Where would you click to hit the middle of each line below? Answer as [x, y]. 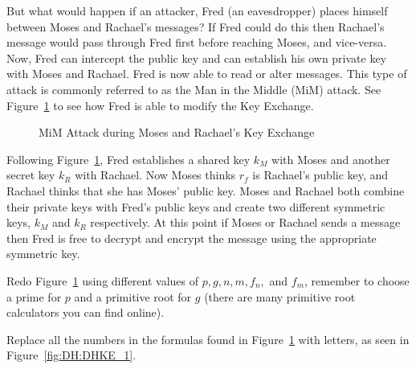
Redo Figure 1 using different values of [103, 280]
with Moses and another [331, 159]
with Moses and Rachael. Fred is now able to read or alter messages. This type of [207, 74]
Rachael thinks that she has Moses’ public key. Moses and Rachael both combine [206, 190]
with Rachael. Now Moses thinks [155, 175]
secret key [31, 175]
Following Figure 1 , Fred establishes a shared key [128, 159]
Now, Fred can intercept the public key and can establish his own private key [197, 57]
